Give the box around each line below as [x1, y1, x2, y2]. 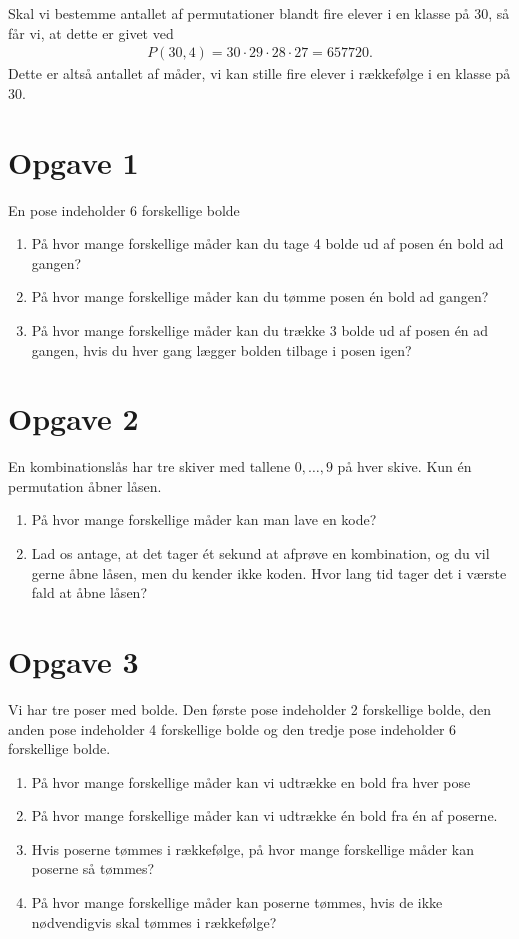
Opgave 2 [8, 398, 139, 439]
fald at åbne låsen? [31, 582, 147, 603]
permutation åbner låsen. [8, 475, 162, 496]
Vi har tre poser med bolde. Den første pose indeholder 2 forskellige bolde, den [8, 698, 491, 719]
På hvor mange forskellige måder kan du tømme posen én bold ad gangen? [31, 286, 489, 307]
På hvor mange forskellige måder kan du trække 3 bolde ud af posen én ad [31, 319, 489, 340]
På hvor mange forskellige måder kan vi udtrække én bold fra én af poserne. [31, 805, 498, 826]
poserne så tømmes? [31, 858, 155, 879]
